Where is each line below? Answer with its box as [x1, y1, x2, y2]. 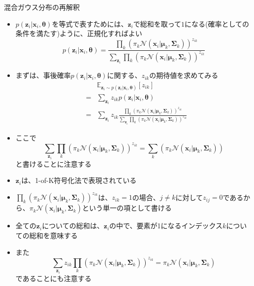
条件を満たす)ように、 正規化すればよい [15, 28, 142, 38]
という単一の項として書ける [82, 203, 172, 213]
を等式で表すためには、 [52, 18, 128, 29]
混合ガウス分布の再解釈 [4, 2, 80, 12]
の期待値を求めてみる [149, 70, 219, 80]
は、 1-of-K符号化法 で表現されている [21, 175, 137, 185]
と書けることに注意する [15, 158, 92, 169]
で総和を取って [133, 18, 182, 29]
